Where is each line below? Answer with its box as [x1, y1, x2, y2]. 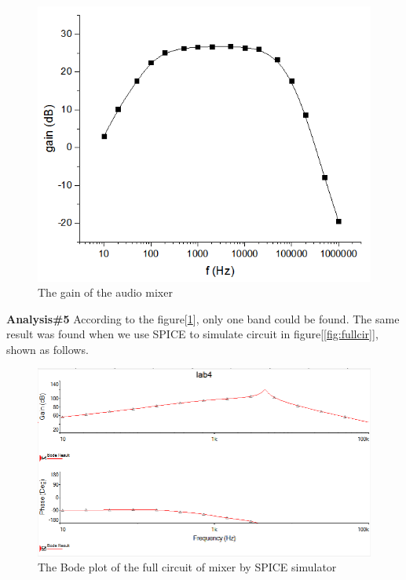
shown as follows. [6, 341, 89, 357]
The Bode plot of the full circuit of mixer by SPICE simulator [38, 559, 337, 575]
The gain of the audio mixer [38, 284, 173, 301]
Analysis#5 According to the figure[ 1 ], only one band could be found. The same [6, 310, 400, 326]
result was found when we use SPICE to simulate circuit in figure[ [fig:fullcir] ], [6, 326, 379, 342]
